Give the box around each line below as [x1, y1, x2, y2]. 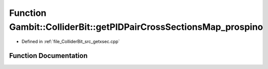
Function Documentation [9, 52, 88, 60]
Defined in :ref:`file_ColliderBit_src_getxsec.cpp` [21, 39, 120, 45]
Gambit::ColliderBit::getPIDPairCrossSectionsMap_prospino [9, 21, 263, 32]
